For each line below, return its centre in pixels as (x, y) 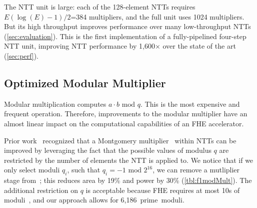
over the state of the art (199, 46)
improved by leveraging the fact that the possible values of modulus (108, 150)
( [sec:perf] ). (21, 55)
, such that (84, 170)
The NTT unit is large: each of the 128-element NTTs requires (100, 7)
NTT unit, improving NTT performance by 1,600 (79, 46)
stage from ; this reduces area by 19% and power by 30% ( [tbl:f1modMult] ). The (128, 180)
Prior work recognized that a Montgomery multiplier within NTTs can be (120, 140)
